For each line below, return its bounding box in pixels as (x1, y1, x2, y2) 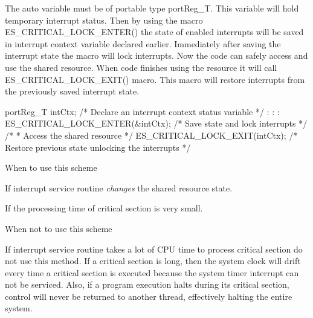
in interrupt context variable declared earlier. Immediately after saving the (5, 37, 281, 50)
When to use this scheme (5, 161, 97, 174)
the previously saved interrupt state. (5, 85, 140, 98)
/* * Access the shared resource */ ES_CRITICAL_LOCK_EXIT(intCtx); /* (5, 128, 298, 141)
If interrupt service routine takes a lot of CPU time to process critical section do (5, 242, 303, 255)
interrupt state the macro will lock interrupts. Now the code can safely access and (5, 49, 308, 62)
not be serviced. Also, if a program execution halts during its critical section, (5, 278, 289, 291)
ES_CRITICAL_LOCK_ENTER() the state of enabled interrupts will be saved (5, 25, 304, 38)
